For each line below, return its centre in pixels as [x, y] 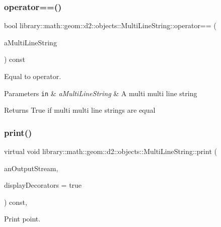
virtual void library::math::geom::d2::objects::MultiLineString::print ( [111, 151]
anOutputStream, [31, 168]
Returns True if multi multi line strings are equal [80, 110]
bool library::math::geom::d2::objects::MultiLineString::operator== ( [110, 25]
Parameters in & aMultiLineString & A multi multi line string [101, 93]
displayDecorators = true [43, 185]
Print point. [22, 219]
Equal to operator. [33, 76]
